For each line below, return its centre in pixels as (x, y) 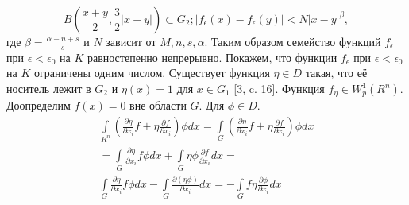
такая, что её (336, 73)
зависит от (131, 41)
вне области (158, 105)
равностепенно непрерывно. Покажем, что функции (212, 57)
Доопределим (39, 105)
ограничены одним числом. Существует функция (152, 73)
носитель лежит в (49, 89)
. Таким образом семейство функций (293, 41)
